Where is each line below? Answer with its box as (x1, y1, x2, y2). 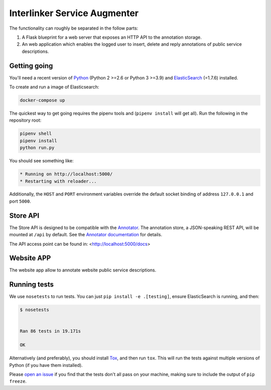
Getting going (9, 61, 53, 70)
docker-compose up (20, 97, 65, 103)
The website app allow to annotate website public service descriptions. (9, 267, 157, 273)
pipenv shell (20, 131, 52, 137)
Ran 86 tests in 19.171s (20, 328, 81, 334)
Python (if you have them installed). (9, 362, 83, 368)
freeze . (9, 378, 27, 384)
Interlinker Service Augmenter (9, 8, 139, 19)
